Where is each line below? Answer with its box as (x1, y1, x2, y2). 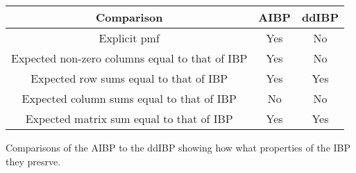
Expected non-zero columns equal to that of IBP (11, 50, 248, 66)
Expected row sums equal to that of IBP (31, 70, 228, 86)
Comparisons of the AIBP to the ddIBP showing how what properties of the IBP (6, 140, 351, 154)
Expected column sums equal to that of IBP (22, 90, 237, 106)
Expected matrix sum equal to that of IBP (25, 110, 233, 126)
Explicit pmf (99, 30, 160, 46)
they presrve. (6, 154, 61, 168)
